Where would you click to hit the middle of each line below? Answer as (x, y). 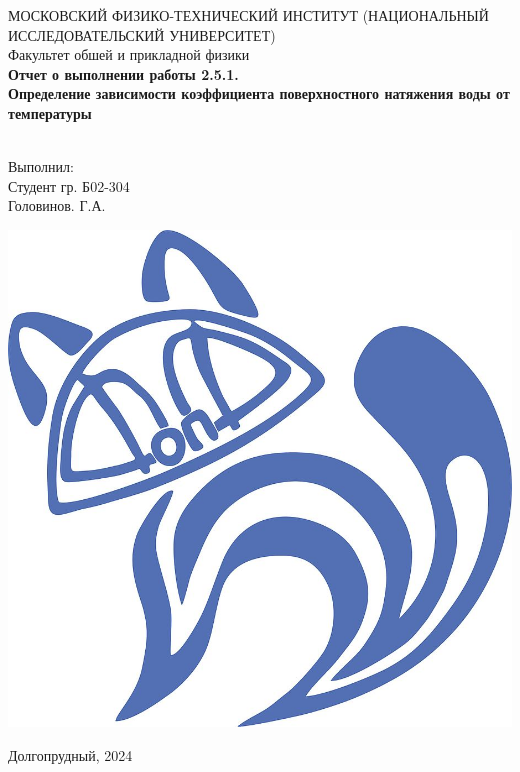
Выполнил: (41, 166)
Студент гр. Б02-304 (69, 185)
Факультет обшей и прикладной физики (129, 54)
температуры (50, 112)
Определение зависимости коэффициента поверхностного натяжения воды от (259, 93)
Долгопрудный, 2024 (70, 754)
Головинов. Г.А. (57, 205)
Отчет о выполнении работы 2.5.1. (123, 73)
